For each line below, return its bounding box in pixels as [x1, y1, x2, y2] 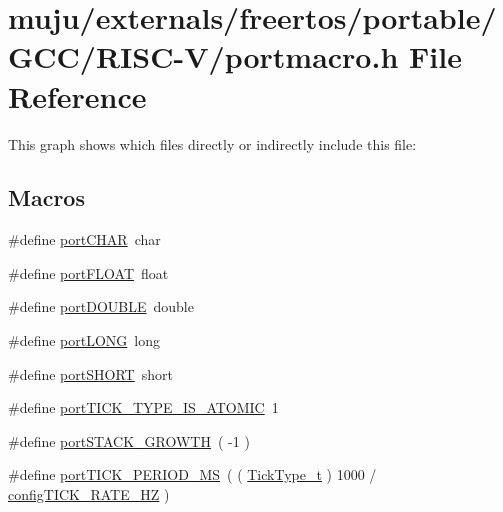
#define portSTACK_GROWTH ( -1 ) [8, 430, 250, 451]
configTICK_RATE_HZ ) [8, 484, 170, 505]
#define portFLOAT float [8, 262, 169, 283]
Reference [8, 75, 147, 116]
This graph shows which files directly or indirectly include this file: [8, 133, 417, 154]
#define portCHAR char [8, 229, 161, 250]
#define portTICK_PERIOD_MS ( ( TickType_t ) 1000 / [8, 464, 377, 485]
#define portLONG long [8, 330, 161, 351]
